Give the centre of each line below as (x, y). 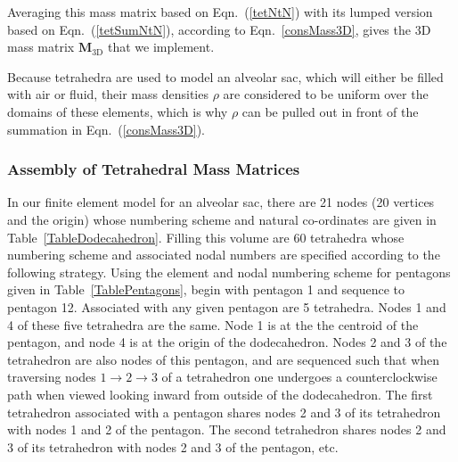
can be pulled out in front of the (330, 111)
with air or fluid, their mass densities (108, 94)
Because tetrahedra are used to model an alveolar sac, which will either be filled (225, 76)
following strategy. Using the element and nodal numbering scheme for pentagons (229, 272)
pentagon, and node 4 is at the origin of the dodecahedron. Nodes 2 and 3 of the (227, 342)
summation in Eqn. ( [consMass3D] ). (106, 129)
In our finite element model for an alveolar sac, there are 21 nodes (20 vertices (221, 202)
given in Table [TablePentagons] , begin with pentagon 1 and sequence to (206, 289)
